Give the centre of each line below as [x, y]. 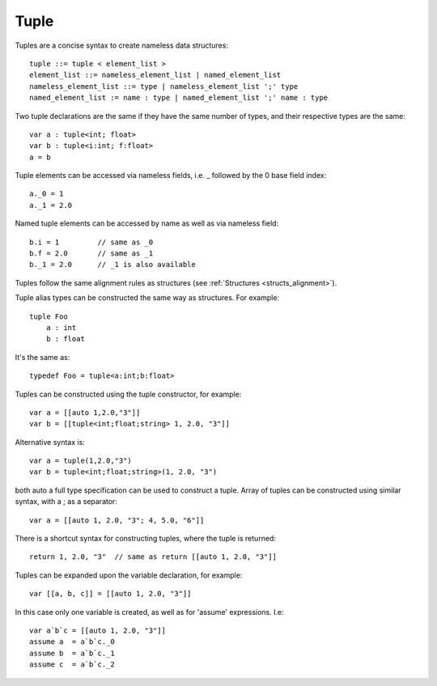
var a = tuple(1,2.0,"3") [81, 461]
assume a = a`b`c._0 [72, 642]
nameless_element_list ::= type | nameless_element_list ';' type [164, 86]
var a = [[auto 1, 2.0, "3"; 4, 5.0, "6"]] [117, 520]
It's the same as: [42, 357]
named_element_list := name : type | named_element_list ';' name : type [179, 98]
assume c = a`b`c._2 [72, 665]
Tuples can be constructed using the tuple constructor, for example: [128, 394]
